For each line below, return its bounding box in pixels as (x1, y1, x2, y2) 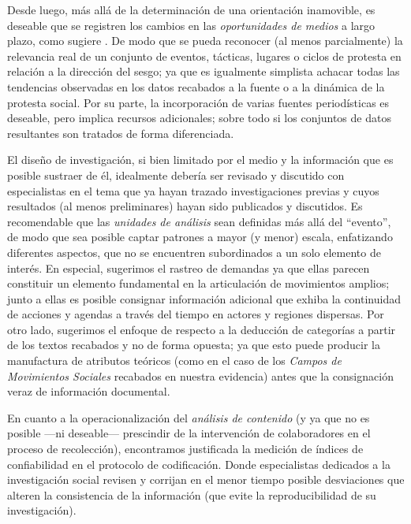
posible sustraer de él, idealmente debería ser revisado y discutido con (7, 166, 345, 183)
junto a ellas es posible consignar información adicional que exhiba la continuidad (7, 290, 401, 307)
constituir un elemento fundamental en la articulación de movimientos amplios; (7, 275, 390, 292)
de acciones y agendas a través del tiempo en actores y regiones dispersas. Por (7, 306, 384, 322)
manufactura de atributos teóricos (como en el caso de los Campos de (7, 352, 342, 369)
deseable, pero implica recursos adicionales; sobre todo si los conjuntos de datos (7, 110, 391, 126)
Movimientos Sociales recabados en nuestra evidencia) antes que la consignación (7, 367, 394, 384)
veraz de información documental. (7, 383, 170, 400)
